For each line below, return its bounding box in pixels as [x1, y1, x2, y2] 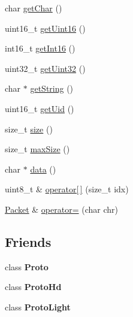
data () [30, 162, 56, 175]
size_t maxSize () [5, 143, 70, 155]
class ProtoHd [5, 280, 62, 293]
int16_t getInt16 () [5, 42, 75, 55]
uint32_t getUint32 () [5, 62, 86, 74]
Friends [5, 232, 52, 250]
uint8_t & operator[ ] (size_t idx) [5, 183, 129, 195]
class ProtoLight [5, 300, 71, 313]
